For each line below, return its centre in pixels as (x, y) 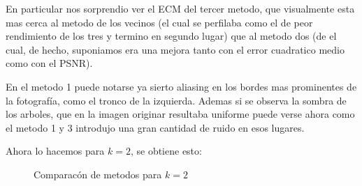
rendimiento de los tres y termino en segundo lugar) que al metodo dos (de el (171, 36)
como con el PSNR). (49, 63)
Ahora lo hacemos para (55, 151)
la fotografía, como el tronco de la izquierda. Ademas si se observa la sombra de (176, 100)
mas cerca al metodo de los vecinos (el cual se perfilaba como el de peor (159, 22)
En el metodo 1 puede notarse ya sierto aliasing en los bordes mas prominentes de (181, 86)
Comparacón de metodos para (98, 174)
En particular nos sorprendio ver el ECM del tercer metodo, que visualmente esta (180, 8)
